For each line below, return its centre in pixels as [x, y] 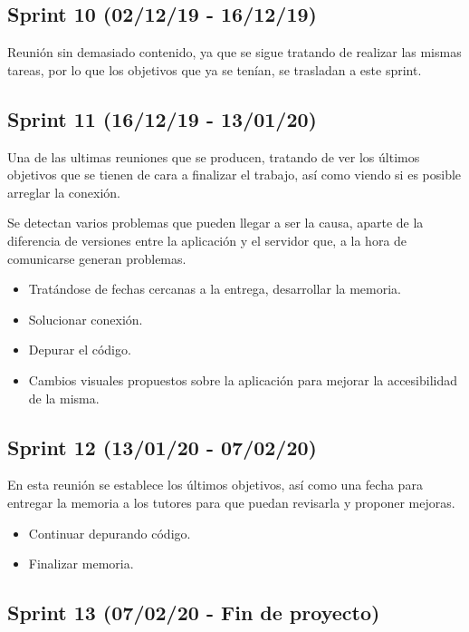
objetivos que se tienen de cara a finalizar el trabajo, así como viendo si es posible [234, 175]
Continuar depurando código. [110, 533]
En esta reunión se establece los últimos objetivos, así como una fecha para [215, 485]
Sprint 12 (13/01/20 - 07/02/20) [162, 447]
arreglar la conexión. [64, 192]
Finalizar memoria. [81, 564]
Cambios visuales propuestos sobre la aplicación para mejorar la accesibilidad [243, 379]
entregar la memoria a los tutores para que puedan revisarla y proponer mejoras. [231, 502]
